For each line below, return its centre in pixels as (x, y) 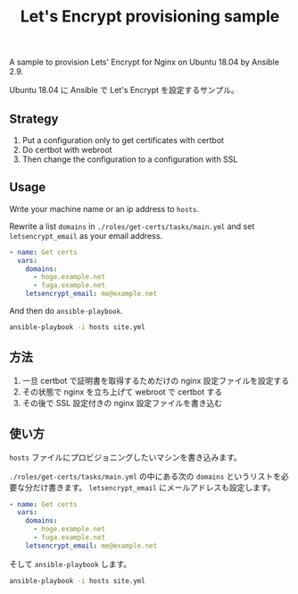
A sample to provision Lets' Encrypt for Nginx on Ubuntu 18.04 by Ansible (144, 62)
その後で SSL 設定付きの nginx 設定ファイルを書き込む (122, 403)
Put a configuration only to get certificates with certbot (123, 140)
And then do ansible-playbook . (66, 311)
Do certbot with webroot (67, 150)
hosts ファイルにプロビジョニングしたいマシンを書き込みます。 (126, 457)
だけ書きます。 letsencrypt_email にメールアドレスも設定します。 (154, 487)
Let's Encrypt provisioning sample (150, 17)
